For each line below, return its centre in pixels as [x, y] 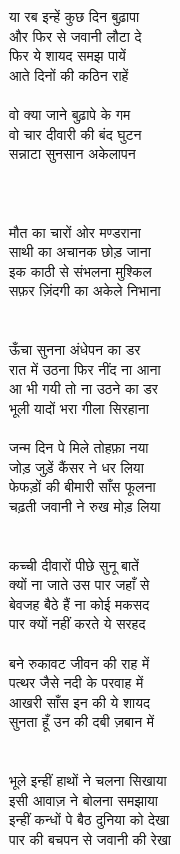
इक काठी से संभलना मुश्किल [80, 270]
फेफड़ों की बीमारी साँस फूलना [82, 486]
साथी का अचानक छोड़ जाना [80, 251]
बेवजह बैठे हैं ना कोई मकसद [79, 603]
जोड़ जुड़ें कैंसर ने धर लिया [76, 466]
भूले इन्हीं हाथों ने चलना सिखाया [88, 780]
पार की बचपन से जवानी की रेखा [90, 838]
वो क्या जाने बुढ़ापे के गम [70, 113]
